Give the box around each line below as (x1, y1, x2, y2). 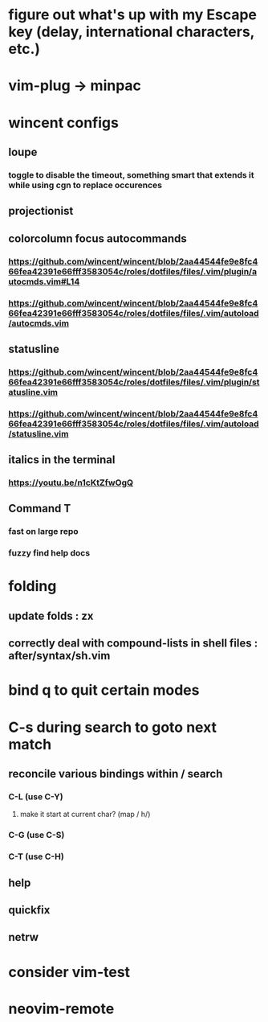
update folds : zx (8, 609, 94, 622)
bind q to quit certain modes (8, 681, 200, 700)
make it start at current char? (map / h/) (19, 810, 151, 819)
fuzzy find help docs (8, 548, 91, 559)
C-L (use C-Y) (8, 790, 63, 802)
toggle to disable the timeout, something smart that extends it (8, 169, 254, 180)
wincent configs (8, 113, 119, 132)
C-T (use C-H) (8, 851, 64, 862)
